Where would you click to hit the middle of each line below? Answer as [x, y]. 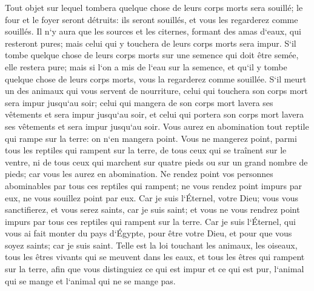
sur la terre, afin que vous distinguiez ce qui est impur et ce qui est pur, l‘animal [155, 269]
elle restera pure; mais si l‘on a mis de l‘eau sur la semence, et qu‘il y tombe [146, 66]
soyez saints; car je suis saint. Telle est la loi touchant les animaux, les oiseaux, [151, 245]
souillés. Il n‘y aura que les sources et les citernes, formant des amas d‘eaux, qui [153, 31]
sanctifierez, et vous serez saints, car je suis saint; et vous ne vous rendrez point [152, 209]
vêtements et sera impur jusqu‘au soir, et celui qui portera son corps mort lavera [155, 114]
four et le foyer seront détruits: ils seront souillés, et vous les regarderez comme [152, 19]
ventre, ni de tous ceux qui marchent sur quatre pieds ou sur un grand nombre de [156, 162]
